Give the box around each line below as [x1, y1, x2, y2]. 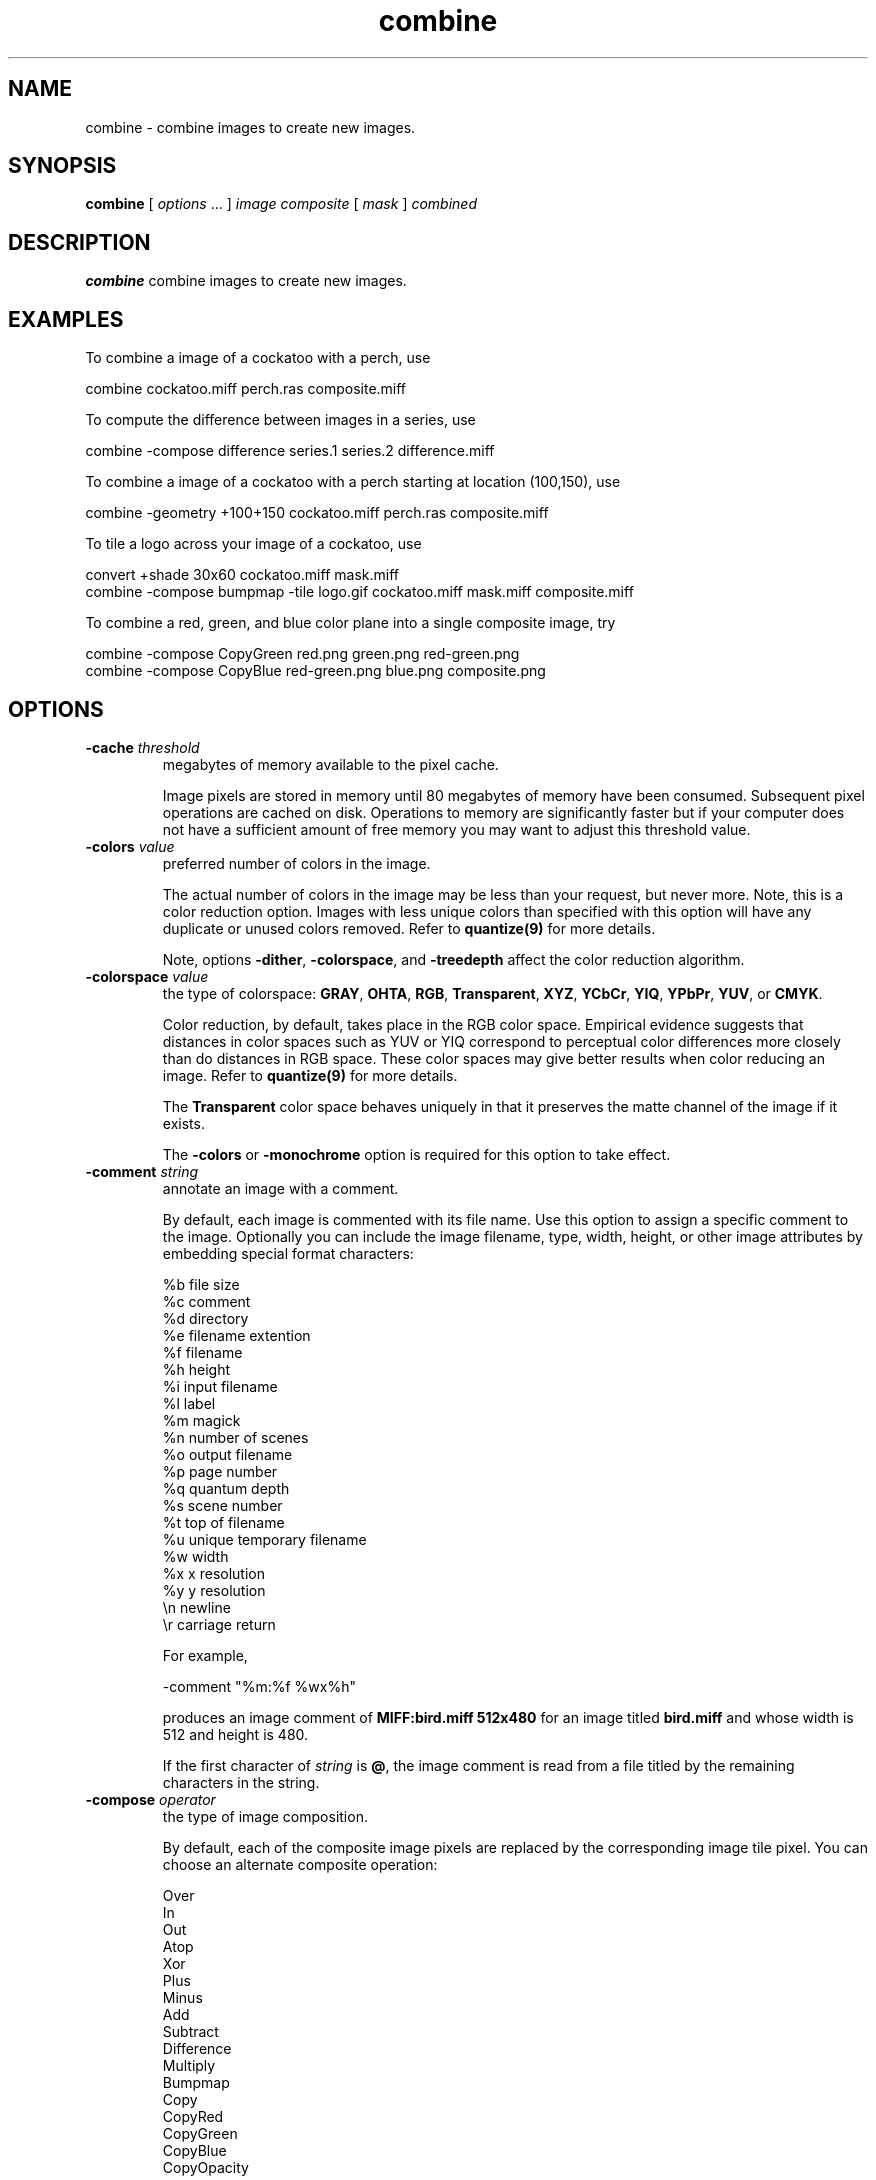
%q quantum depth [162, 1479, 290, 1497]
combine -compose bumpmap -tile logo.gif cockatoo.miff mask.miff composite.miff [85, 583, 634, 601]
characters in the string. [162, 1773, 320, 1791]
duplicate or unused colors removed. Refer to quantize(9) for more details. [162, 919, 656, 937]
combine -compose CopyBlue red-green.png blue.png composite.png [85, 662, 546, 680]
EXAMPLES [8, 306, 124, 332]
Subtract [162, 2022, 219, 2040]
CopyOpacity [162, 2158, 249, 2176]
